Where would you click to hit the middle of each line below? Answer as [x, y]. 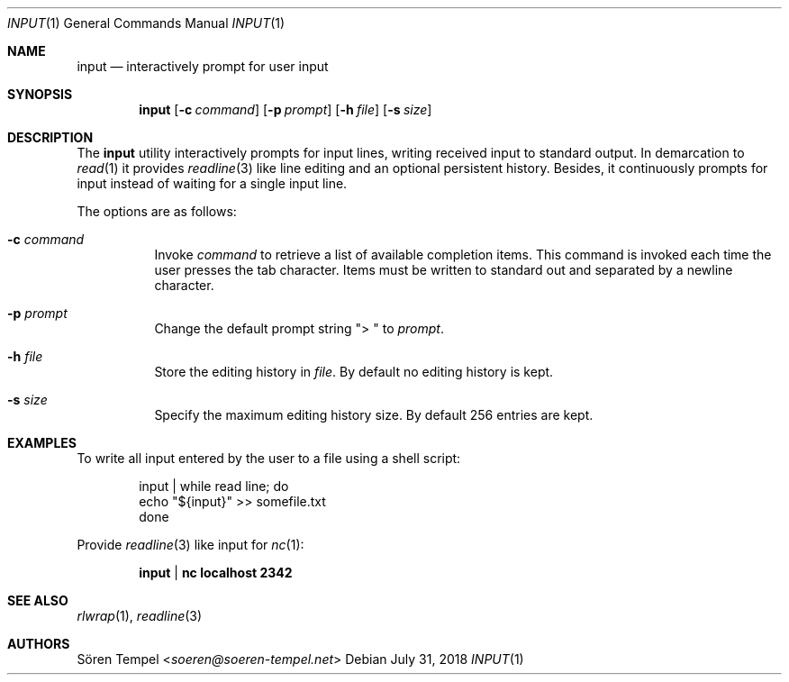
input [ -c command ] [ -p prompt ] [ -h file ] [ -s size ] [286, 109]
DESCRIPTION [50, 137]
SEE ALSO [38, 600]
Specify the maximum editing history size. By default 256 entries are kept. [374, 415]
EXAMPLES [42, 443]
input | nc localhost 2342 [216, 573]
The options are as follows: [157, 211]
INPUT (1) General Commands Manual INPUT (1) [146, 23]
